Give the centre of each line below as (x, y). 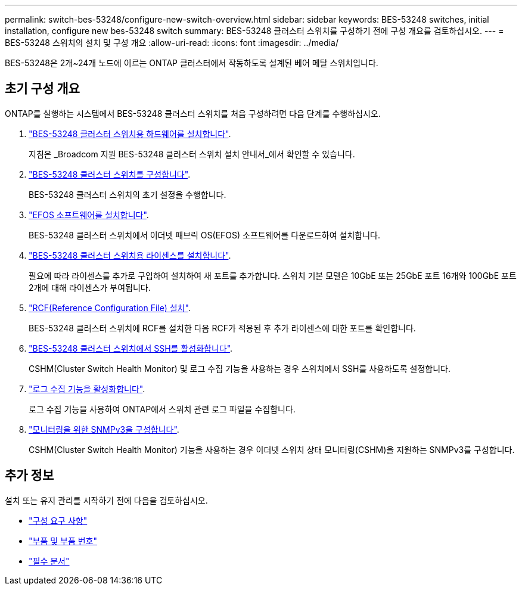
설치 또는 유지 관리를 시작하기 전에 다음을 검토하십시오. (106, 500)
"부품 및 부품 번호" (63, 541)
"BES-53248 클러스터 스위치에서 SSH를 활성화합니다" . (131, 348)
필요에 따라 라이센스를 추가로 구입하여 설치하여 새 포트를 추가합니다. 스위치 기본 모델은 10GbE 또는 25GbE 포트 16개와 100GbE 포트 (273, 275)
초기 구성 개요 (42, 89)
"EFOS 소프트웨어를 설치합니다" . (89, 215)
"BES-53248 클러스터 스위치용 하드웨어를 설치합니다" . (130, 133)
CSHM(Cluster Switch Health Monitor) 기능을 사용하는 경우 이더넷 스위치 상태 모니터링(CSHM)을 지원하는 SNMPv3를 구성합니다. (272, 449)
